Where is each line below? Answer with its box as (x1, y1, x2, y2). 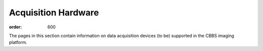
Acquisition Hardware (9, 7, 99, 18)
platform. (9, 39, 28, 45)
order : (9, 24, 22, 30)
